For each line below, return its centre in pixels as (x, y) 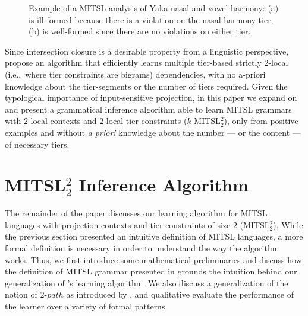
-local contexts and (62, 121)
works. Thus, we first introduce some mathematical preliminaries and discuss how (153, 259)
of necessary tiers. (37, 144)
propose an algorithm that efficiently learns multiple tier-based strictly (133, 63)
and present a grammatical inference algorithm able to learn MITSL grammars (148, 109)
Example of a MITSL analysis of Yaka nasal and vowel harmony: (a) (154, 8)
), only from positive (261, 121)
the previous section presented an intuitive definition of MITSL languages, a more (154, 236)
